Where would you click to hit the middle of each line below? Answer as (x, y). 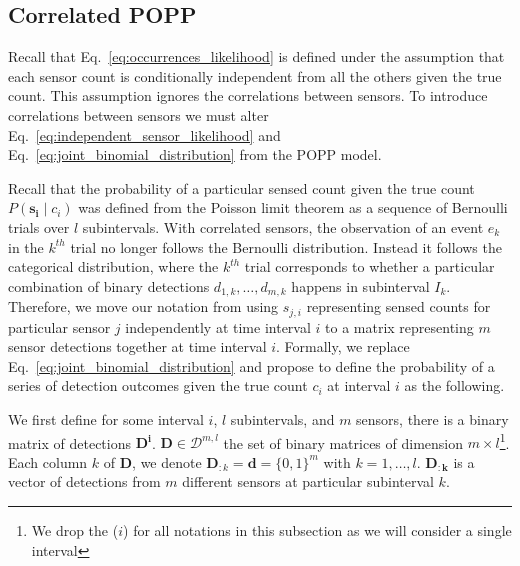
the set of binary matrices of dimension (343, 442)
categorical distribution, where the (113, 266)
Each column (48, 461)
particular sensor (59, 326)
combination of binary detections (109, 285)
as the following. (454, 385)
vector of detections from (84, 481)
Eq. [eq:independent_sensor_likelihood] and (144, 134)
